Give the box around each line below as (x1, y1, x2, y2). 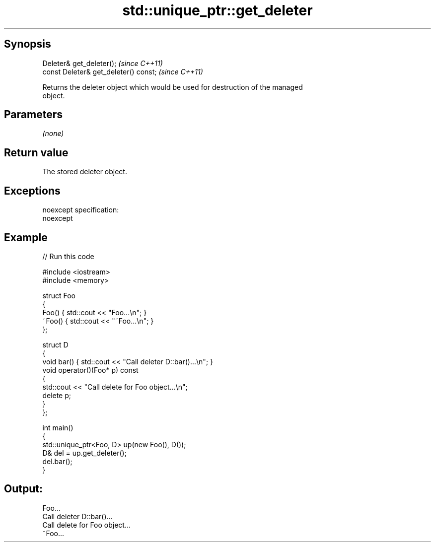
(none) (42, 129, 64, 138)
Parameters (4, 108, 63, 121)
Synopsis (4, 38, 51, 51)
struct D (42, 340, 69, 349)
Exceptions (4, 184, 61, 197)
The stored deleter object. (42, 167, 127, 176)
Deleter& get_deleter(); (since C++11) (42, 59, 163, 68)
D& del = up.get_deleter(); (42, 448, 127, 457)
